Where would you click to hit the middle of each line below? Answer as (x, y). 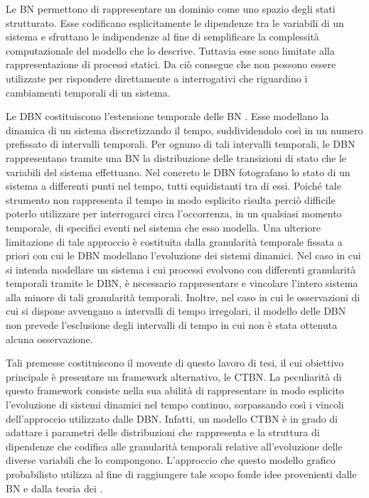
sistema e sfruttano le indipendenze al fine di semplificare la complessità (162, 37)
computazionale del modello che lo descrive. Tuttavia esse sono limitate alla (170, 50)
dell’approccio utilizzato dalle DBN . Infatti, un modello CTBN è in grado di (172, 418)
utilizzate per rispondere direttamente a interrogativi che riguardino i (157, 78)
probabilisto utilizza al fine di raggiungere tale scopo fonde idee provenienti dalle (181, 474)
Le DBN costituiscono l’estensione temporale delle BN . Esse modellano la (167, 116)
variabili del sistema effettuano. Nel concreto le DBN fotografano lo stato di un (178, 172)
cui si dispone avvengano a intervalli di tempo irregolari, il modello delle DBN (176, 311)
